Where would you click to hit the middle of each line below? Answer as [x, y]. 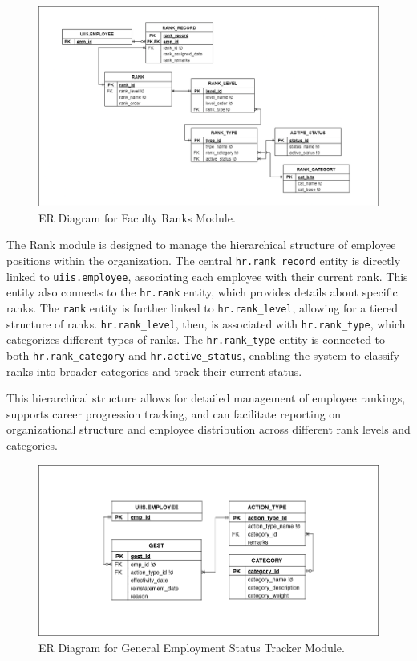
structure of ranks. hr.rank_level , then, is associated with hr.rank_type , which [206, 323]
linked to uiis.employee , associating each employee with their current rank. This [207, 276]
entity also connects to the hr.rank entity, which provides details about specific [202, 292]
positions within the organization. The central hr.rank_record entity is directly [204, 261]
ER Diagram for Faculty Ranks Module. [137, 217]
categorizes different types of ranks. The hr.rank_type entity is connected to [196, 339]
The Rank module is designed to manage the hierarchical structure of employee [201, 245]
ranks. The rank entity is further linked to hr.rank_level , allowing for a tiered [202, 308]
